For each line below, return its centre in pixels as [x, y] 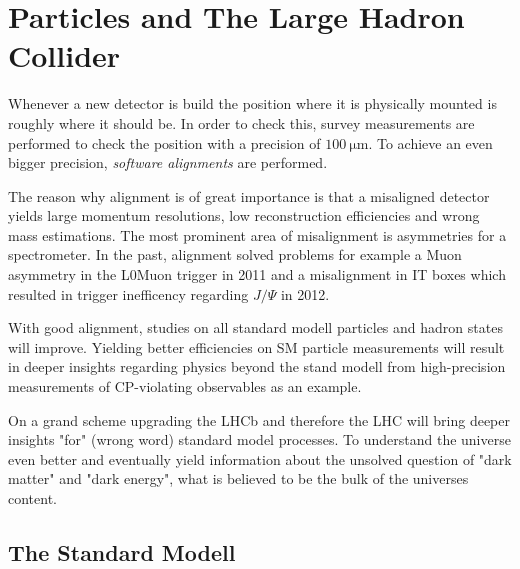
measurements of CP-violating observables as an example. [185, 386]
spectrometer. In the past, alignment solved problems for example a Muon [235, 254]
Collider [64, 55]
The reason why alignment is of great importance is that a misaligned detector [249, 195]
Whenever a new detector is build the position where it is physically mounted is [252, 103]
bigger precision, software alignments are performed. [168, 162]
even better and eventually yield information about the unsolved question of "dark [260, 458]
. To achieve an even [430, 142]
